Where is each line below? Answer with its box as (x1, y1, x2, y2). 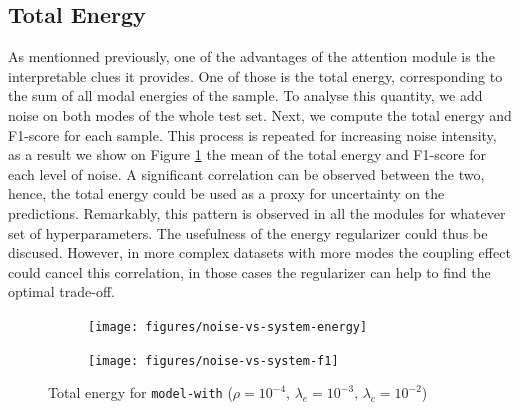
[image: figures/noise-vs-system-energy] (88, 319, 368, 334)
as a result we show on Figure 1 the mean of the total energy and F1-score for (8, 144, 487, 165)
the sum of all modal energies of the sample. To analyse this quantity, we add (8, 85, 483, 106)
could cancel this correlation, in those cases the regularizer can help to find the (8, 261, 491, 282)
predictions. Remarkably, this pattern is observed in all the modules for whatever (8, 202, 506, 223)
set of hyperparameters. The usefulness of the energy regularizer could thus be (8, 222, 488, 243)
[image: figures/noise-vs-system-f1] (88, 353, 339, 368)
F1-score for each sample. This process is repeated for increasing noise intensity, (8, 124, 497, 145)
